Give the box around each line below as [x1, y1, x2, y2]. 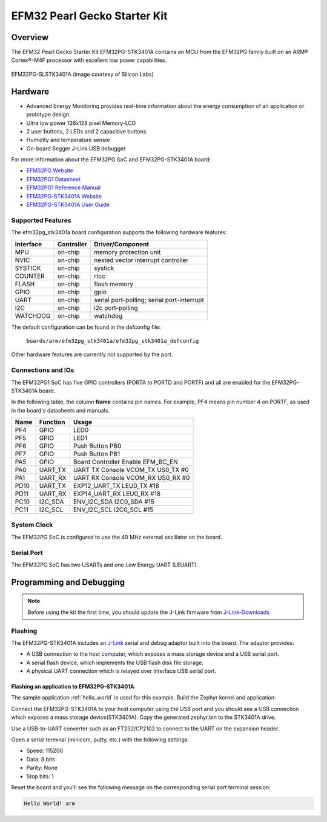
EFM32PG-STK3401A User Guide [26, 201, 110, 209]
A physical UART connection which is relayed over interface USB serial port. [26, 667, 217, 675]
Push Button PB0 [73, 442, 122, 450]
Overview [11, 32, 49, 42]
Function [39, 418, 65, 426]
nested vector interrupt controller [94, 255, 189, 264]
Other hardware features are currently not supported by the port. [11, 351, 173, 358]
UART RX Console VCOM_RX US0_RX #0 [73, 474, 190, 482]
